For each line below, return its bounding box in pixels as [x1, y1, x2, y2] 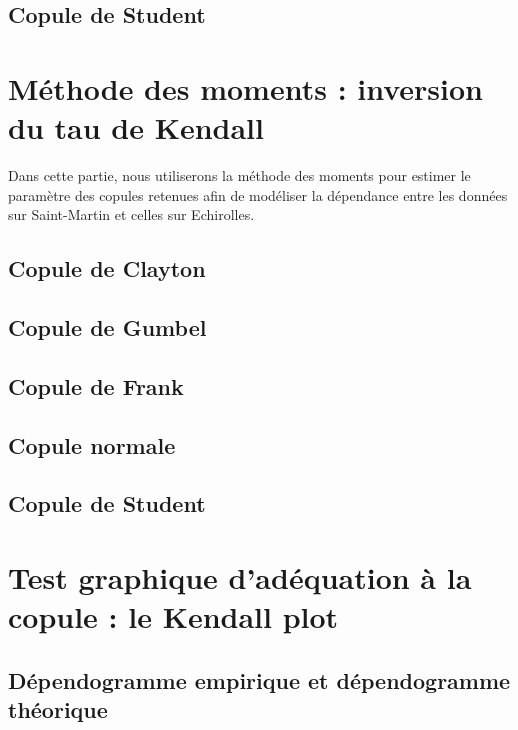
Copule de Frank [8, 370, 184, 401]
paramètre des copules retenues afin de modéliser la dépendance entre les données [8, 184, 508, 205]
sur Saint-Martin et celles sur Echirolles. [8, 204, 255, 225]
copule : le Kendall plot [8, 596, 339, 637]
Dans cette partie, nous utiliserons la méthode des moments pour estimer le [8, 165, 471, 186]
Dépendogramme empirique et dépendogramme [8, 664, 511, 695]
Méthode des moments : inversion [8, 67, 483, 108]
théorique [8, 694, 108, 725]
